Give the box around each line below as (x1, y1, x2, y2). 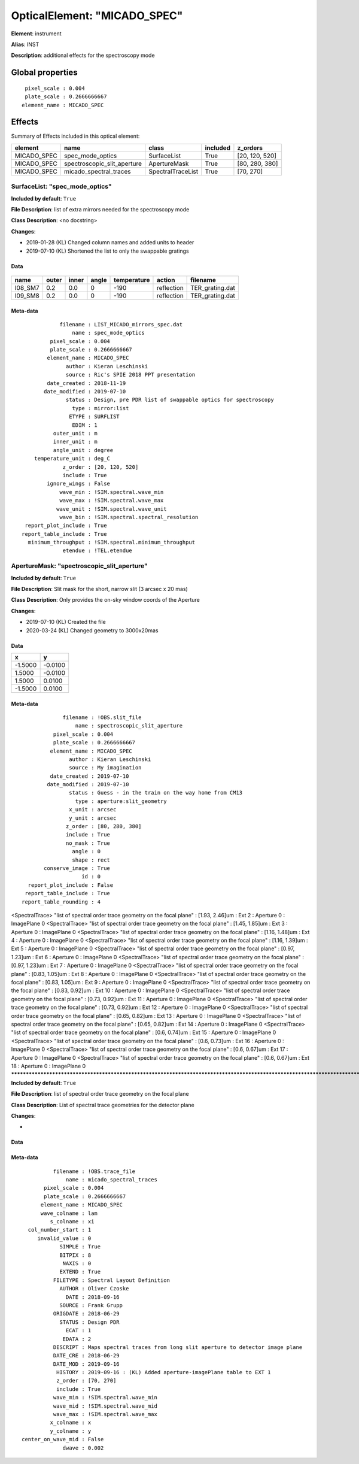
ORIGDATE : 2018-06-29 (53, 1310, 120, 1317)
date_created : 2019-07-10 (50, 772, 129, 780)
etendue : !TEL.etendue (62, 547, 133, 554)
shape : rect (72, 856, 111, 863)
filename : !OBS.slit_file (62, 714, 142, 721)
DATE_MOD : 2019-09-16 (53, 1360, 120, 1368)
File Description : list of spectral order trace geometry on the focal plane (11, 1090, 189, 1098)
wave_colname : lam (40, 1210, 98, 1217)
